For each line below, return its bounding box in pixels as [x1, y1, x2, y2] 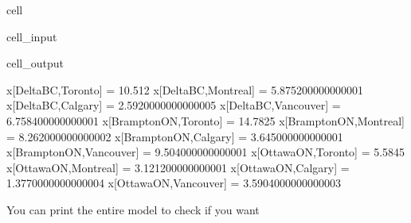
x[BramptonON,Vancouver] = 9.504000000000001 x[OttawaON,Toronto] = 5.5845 [6, 144, 405, 160]
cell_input [6, 28, 57, 44]
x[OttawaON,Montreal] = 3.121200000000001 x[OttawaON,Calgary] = [6, 159, 350, 175]
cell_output [6, 55, 64, 71]
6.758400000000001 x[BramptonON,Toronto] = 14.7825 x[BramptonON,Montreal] [6, 112, 405, 129]
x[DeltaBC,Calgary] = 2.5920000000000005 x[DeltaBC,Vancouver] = [6, 97, 341, 113]
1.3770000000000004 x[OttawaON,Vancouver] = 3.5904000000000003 [6, 175, 342, 191]
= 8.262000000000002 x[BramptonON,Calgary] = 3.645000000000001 [6, 128, 343, 144]
